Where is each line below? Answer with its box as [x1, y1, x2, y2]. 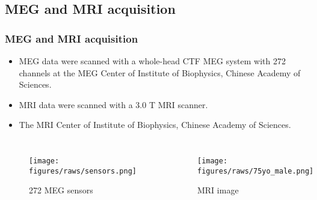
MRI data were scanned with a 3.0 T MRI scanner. [19, 98, 208, 111]
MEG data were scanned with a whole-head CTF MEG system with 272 [19, 55, 286, 67]
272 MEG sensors [29, 184, 93, 196]
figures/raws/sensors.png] [29, 166, 137, 175]
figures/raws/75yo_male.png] [197, 166, 314, 175]
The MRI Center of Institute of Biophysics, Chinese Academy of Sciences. [19, 118, 291, 131]
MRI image [197, 184, 239, 196]
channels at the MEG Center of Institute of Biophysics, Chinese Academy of [19, 66, 301, 79]
